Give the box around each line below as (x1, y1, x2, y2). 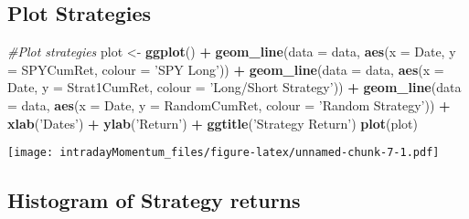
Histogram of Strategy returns (7, 186, 301, 214)
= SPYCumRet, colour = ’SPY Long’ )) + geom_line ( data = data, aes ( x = (7, 59, 444, 78)
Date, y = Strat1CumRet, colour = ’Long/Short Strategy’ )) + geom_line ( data (7, 78, 462, 97)
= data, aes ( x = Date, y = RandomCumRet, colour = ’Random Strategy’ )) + (7, 95, 451, 114)
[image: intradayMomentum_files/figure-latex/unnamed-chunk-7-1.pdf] (7, 146, 440, 160)
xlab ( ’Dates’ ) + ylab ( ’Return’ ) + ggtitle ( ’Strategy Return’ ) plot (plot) (7, 113, 419, 132)
